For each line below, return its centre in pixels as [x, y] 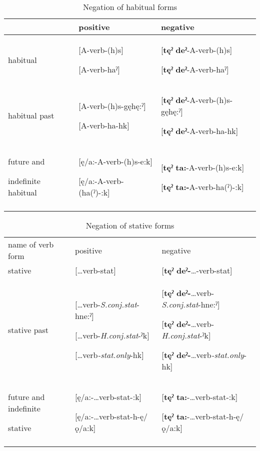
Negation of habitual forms [130, 7]
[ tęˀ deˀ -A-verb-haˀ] [195, 69]
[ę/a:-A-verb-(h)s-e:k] [116, 161]
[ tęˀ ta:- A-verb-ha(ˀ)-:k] [202, 186]
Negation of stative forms [130, 225]
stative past [28, 329]
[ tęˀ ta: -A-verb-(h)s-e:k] [202, 167]
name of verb [31, 244]
